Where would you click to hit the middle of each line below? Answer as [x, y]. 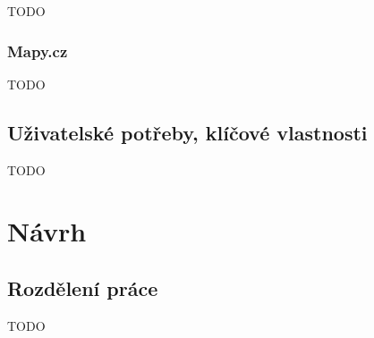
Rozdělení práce [83, 287]
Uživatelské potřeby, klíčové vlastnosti [187, 132]
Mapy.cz [38, 51]
